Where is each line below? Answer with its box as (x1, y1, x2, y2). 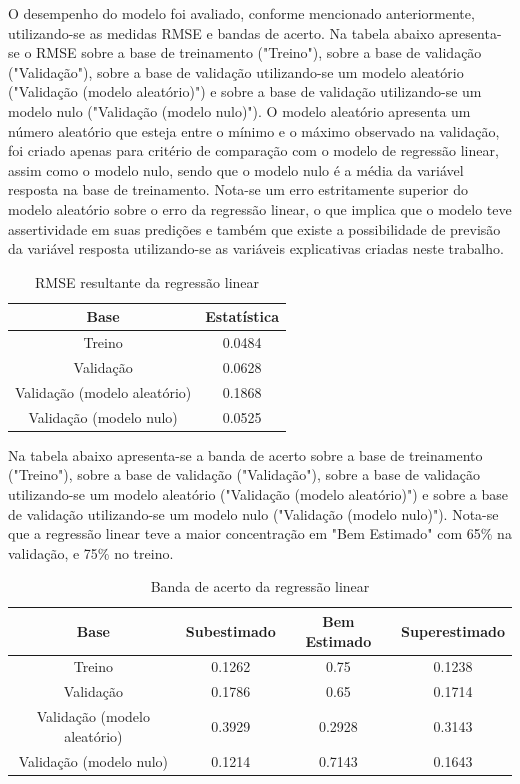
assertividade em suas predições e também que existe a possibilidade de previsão (8, 218, 501, 239)
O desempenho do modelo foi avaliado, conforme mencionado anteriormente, (8, 3, 475, 23)
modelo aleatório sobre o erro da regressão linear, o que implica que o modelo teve (8, 198, 512, 219)
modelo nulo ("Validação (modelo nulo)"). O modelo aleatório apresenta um (8, 100, 471, 121)
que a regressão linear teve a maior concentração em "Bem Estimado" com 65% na (8, 523, 512, 544)
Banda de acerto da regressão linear (150, 576, 370, 597)
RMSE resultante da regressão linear (35, 271, 260, 292)
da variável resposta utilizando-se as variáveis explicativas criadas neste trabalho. (8, 238, 504, 259)
